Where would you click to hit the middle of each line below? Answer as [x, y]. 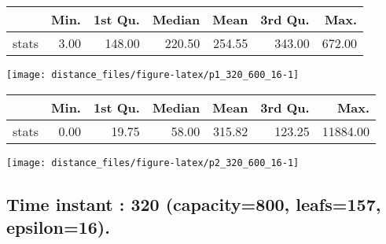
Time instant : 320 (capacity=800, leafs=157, [194, 203]
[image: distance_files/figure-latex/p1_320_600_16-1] [153, 75]
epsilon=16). [58, 227]
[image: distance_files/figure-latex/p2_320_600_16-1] [153, 163]
